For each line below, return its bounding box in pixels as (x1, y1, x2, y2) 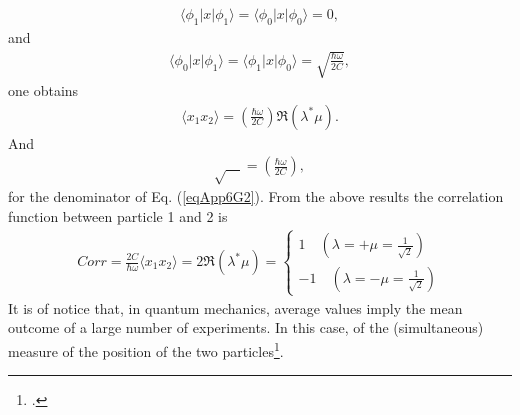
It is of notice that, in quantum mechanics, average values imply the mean (8, 297, 463, 318)
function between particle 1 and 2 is (8, 205, 228, 226)
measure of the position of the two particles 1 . (8, 337, 284, 361)
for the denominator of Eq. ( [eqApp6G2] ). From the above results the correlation (8, 186, 504, 207)
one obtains (8, 80, 79, 100)
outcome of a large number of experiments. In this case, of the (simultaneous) (8, 317, 484, 338)
